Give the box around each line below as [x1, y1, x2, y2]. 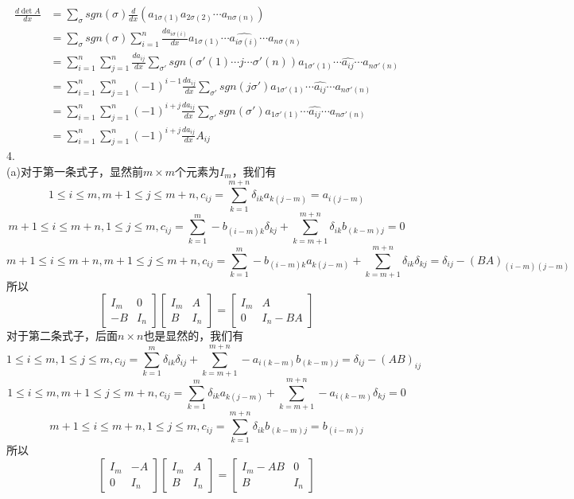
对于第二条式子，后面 [6, 327, 118, 344]
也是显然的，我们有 [143, 327, 244, 344]
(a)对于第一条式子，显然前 [6, 162, 143, 179]
